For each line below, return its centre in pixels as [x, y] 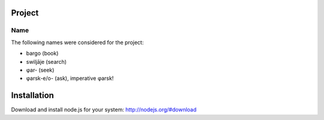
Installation [32, 96]
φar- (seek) [40, 70]
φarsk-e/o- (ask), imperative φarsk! [70, 78]
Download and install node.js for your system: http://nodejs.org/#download [104, 110]
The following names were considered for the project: [77, 42]
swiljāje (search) [46, 61]
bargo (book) [42, 53]
